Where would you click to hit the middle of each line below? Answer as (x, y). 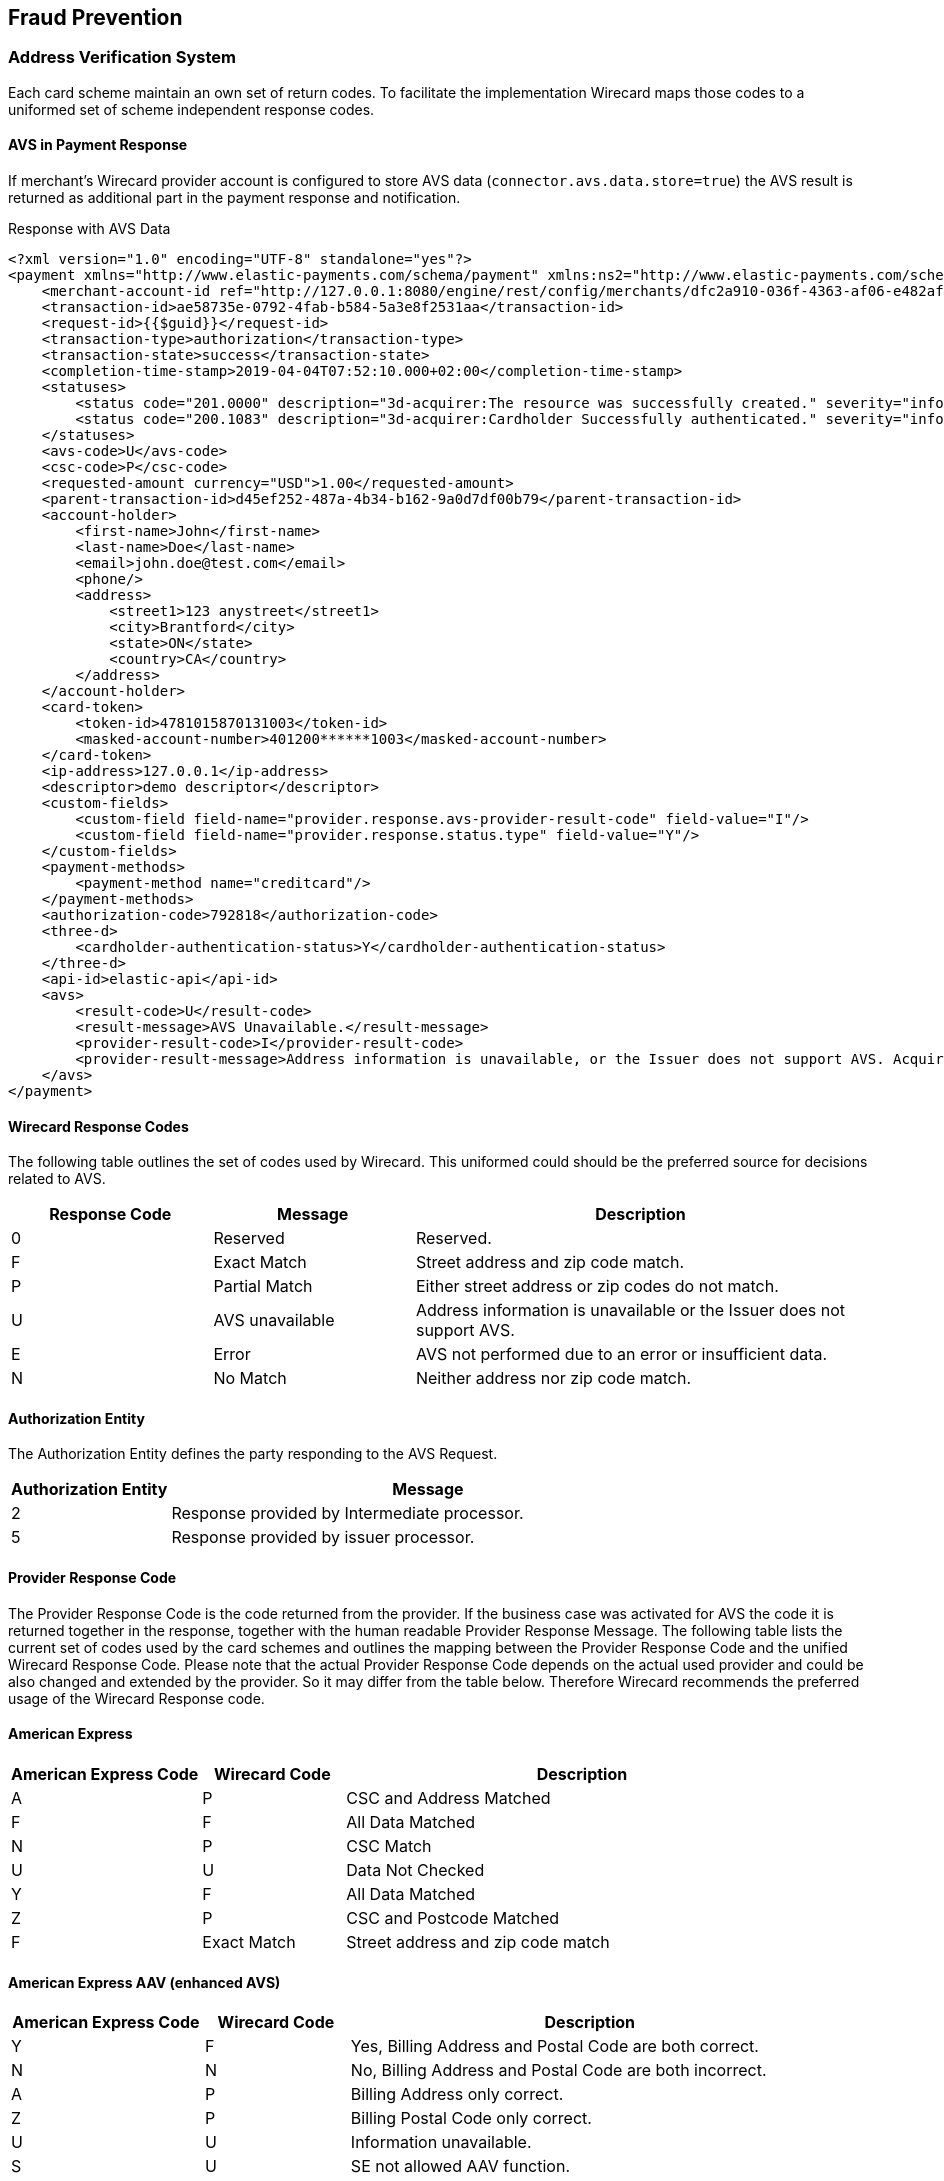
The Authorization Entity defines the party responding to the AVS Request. (253, 1454)
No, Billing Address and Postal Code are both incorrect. (558, 2070)
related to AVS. (57, 1179)
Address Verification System (122, 57)
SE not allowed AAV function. (460, 2166)
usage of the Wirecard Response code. (136, 1698)
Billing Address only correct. (457, 2094)
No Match (250, 1378)
